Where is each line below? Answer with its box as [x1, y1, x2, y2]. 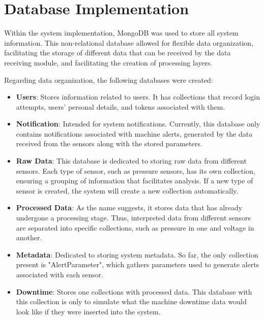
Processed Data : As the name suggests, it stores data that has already [16, 202, 243, 213]
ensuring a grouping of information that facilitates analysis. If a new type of [16, 175, 253, 186]
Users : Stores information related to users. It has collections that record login [16, 91, 260, 102]
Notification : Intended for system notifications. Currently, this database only [16, 118, 260, 129]
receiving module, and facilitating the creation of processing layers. [4, 57, 213, 68]
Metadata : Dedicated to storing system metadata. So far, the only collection [16, 249, 258, 260]
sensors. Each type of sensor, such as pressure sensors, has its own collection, [16, 165, 255, 176]
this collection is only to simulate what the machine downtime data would [16, 296, 247, 307]
